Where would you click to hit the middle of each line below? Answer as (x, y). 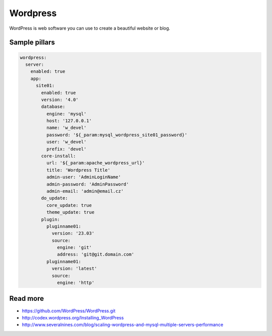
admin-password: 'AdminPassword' (88, 184)
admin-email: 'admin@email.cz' (85, 191)
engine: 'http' (76, 283)
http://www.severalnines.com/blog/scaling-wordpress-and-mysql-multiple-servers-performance (123, 325)
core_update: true (69, 205)
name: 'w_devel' (66, 128)
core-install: (58, 156)
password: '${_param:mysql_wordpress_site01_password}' (117, 135)
